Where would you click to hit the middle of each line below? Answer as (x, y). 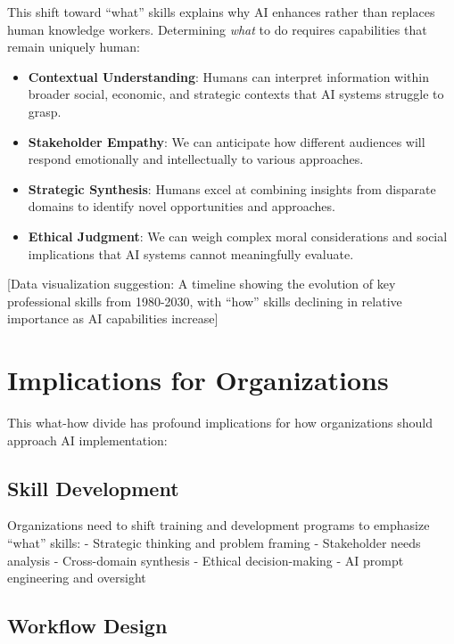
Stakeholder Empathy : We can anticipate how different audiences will (227, 141)
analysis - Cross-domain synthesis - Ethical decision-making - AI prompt (206, 560)
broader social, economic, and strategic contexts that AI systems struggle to (236, 94)
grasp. (45, 111)
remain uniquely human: (74, 47)
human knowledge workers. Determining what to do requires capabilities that (217, 29)
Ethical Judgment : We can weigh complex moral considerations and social (238, 236)
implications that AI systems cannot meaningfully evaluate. (191, 253)
